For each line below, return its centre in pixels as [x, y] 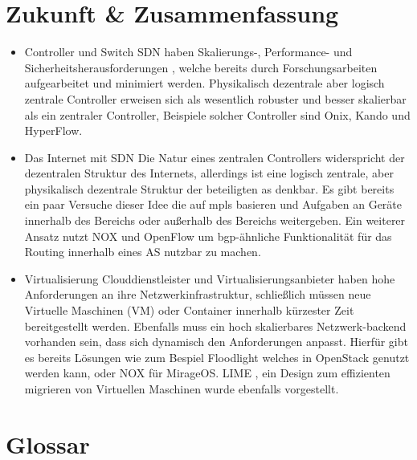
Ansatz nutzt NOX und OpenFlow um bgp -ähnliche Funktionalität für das [208, 236]
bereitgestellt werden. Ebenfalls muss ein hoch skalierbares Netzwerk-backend [215, 326]
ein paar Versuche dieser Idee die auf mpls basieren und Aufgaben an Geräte [213, 204]
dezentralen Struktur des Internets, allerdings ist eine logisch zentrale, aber [209, 173]
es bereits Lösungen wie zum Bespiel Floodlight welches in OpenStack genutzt [217, 357]
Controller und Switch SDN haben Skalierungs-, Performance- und [188, 52]
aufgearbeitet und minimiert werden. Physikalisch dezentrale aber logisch [204, 83]
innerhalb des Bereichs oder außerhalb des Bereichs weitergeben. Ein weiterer [215, 220]
